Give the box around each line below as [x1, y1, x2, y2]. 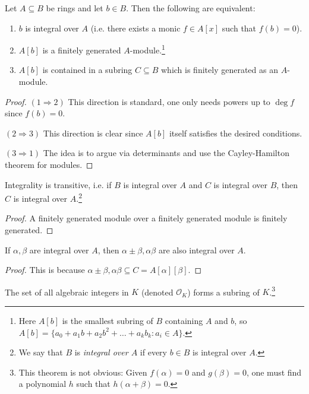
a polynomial [18, 377, 67, 390]
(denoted [141, 285, 174, 298]
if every [140, 346, 167, 358]
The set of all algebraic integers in [5, 285, 129, 298]
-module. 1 [130, 42, 165, 56]
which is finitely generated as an [160, 63, 278, 76]
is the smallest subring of [62, 314, 153, 327]
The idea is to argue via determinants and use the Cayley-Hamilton [43, 147, 289, 159]
